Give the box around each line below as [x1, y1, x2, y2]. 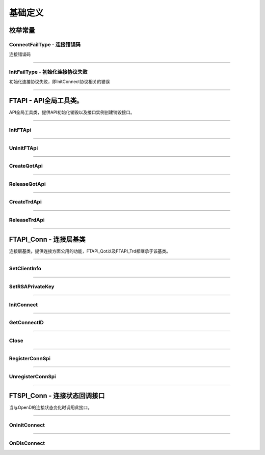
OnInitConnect [9, 422, 45, 428]
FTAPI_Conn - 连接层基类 [9, 235, 86, 243]
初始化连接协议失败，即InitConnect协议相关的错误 [9, 79, 110, 85]
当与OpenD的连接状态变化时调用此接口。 [9, 404, 92, 410]
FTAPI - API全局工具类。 [9, 96, 83, 105]
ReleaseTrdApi [9, 216, 45, 223]
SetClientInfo [9, 265, 42, 272]
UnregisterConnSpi [9, 373, 56, 380]
